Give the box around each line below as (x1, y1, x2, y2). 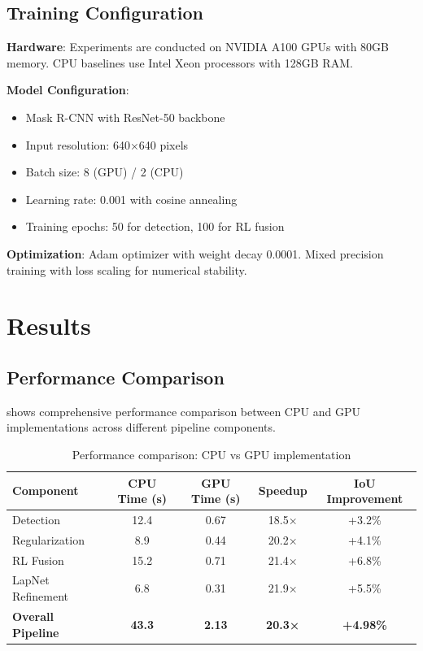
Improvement (326, 490, 403, 507)
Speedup (258, 482, 307, 499)
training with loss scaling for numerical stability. (7, 261, 247, 278)
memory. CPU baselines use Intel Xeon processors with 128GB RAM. (7, 54, 353, 71)
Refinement (12, 588, 69, 605)
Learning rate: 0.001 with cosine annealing (25, 190, 238, 207)
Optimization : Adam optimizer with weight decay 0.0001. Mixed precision (7, 245, 384, 262)
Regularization (12, 531, 85, 548)
